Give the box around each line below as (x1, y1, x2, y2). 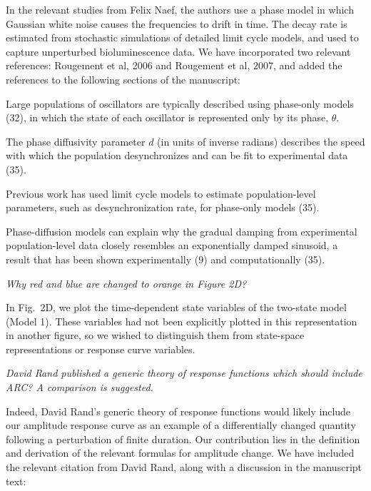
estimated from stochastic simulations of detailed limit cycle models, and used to (6, 30, 359, 45)
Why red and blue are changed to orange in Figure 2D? (6, 275, 247, 290)
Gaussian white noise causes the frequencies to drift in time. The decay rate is (6, 16, 347, 31)
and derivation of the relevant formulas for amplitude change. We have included (6, 445, 355, 460)
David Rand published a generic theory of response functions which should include (6, 365, 362, 380)
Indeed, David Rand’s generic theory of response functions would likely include (6, 403, 351, 418)
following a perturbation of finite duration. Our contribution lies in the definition (6, 431, 360, 446)
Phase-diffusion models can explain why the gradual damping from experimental (6, 223, 357, 238)
